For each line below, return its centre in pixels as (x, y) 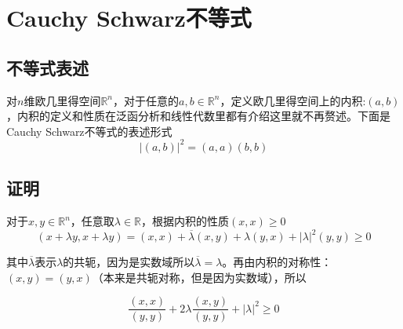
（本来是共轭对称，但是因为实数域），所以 (199, 277)
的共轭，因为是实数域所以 (129, 262)
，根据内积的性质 (185, 221)
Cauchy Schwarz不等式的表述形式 (89, 131)
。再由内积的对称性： (277, 262)
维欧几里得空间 (62, 100)
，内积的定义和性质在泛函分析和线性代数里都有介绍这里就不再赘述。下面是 (198, 116)
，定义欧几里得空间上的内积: (293, 100)
